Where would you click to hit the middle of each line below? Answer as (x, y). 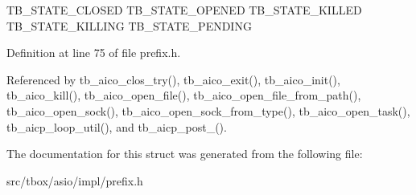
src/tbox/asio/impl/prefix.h (75, 180)
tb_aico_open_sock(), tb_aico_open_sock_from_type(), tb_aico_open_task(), (208, 110)
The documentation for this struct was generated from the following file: (185, 154)
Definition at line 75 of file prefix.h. (94, 53)
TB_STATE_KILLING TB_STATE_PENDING (129, 25)
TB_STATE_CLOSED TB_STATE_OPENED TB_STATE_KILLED (184, 10)
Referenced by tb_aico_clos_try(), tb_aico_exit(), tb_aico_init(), (173, 79)
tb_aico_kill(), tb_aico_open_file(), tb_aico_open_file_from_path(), (184, 95)
